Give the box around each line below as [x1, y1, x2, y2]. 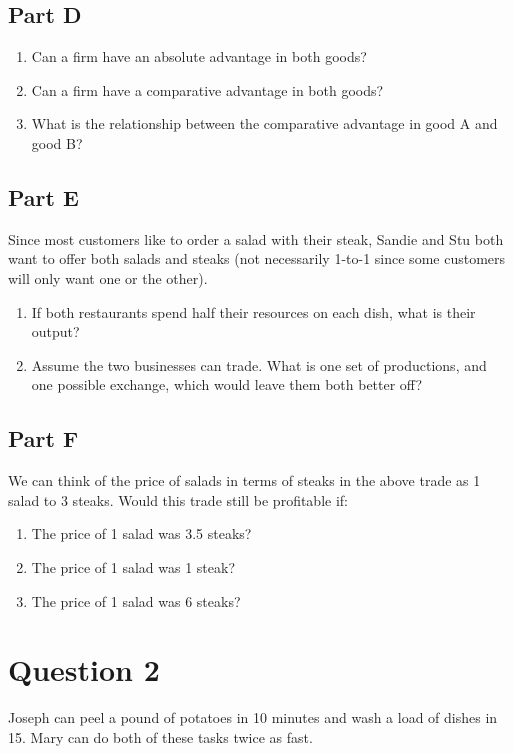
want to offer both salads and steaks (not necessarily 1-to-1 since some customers [8, 248, 506, 269]
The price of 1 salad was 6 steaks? [31, 590, 241, 611]
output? [31, 321, 80, 342]
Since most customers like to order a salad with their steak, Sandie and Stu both [8, 228, 504, 249]
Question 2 [8, 649, 160, 690]
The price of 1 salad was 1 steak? [31, 556, 236, 577]
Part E [8, 181, 79, 212]
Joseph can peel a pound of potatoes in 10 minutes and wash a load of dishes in [8, 707, 498, 728]
